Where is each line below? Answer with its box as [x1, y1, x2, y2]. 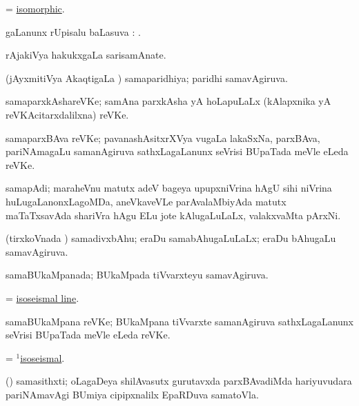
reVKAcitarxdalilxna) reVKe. [6, 107, 129, 121]
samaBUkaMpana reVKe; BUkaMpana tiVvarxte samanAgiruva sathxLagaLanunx [6, 314, 353, 328]
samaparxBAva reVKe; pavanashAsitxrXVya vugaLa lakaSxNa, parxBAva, [6, 130, 320, 145]
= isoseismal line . [6, 290, 79, 305]
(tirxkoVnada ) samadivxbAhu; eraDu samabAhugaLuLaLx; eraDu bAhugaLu [6, 231, 336, 245]
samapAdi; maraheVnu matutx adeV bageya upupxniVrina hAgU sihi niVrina [6, 181, 332, 195]
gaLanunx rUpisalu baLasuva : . [6, 24, 141, 39]
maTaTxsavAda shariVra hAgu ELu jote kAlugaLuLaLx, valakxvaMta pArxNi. [6, 207, 341, 222]
